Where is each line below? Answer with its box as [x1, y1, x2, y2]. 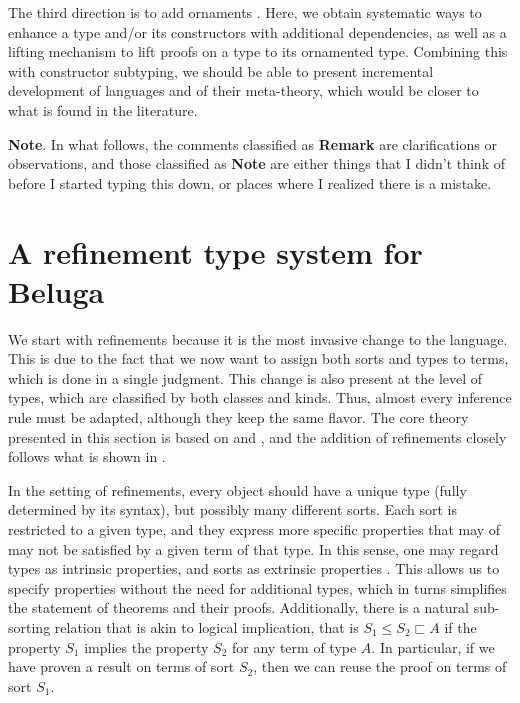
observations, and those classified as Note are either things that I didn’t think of [8, 153, 505, 174]
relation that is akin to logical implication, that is [54, 616, 359, 637]
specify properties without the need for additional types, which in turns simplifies [8, 577, 507, 598]
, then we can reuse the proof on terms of [253, 656, 507, 677]
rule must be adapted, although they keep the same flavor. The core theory [8, 407, 469, 428]
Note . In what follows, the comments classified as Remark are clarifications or [8, 133, 497, 154]
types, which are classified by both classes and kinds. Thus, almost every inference [8, 387, 512, 408]
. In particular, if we [371, 636, 495, 657]
